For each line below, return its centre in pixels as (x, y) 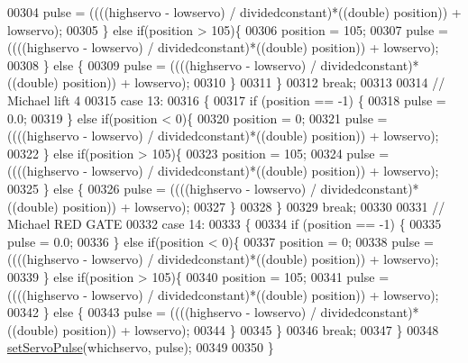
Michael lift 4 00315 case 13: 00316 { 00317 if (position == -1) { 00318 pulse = (227, 100)
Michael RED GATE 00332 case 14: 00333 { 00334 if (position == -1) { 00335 (225, 224)
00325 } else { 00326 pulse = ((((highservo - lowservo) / (162, 188)
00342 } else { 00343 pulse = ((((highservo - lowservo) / (162, 312)
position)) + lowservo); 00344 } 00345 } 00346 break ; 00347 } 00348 (251, 329)
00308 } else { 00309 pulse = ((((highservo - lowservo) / (162, 64)
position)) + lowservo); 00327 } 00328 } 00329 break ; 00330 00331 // (254, 206)
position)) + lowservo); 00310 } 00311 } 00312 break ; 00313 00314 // (254, 82)
